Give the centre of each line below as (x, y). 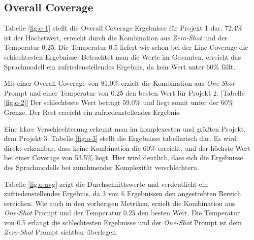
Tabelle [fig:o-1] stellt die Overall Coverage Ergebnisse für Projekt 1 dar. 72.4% (124, 28)
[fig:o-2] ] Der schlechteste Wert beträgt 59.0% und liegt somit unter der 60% (119, 102)
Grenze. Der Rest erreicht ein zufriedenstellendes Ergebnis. (93, 112)
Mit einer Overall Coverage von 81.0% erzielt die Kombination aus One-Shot (119, 83)
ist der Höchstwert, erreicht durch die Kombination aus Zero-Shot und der (116, 37)
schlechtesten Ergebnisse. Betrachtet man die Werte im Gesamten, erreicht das (123, 56)
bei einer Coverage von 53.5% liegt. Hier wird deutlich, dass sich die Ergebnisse (124, 157)
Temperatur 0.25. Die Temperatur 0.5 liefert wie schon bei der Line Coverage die (126, 47)
